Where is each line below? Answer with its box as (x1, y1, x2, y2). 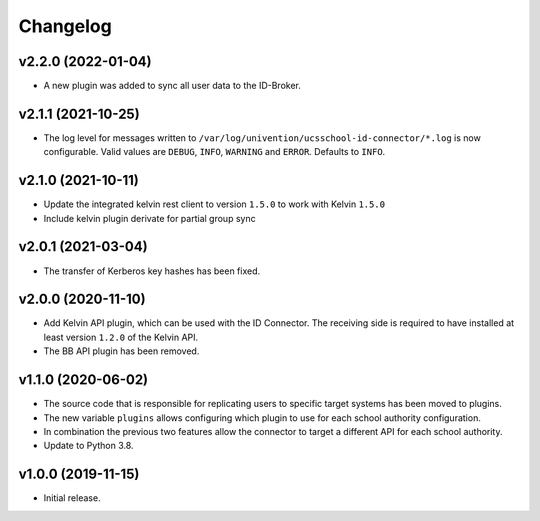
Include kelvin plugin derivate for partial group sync (43, 212, 256, 224)
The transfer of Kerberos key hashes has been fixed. (43, 265, 261, 277)
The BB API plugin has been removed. (43, 345, 200, 357)
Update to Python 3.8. (43, 440, 134, 452)
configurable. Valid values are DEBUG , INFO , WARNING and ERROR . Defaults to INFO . (43, 146, 386, 158)
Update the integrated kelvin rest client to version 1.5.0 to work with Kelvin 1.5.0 (43, 198, 385, 210)
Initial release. (43, 492, 101, 504)
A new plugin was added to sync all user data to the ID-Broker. (43, 80, 302, 92)
